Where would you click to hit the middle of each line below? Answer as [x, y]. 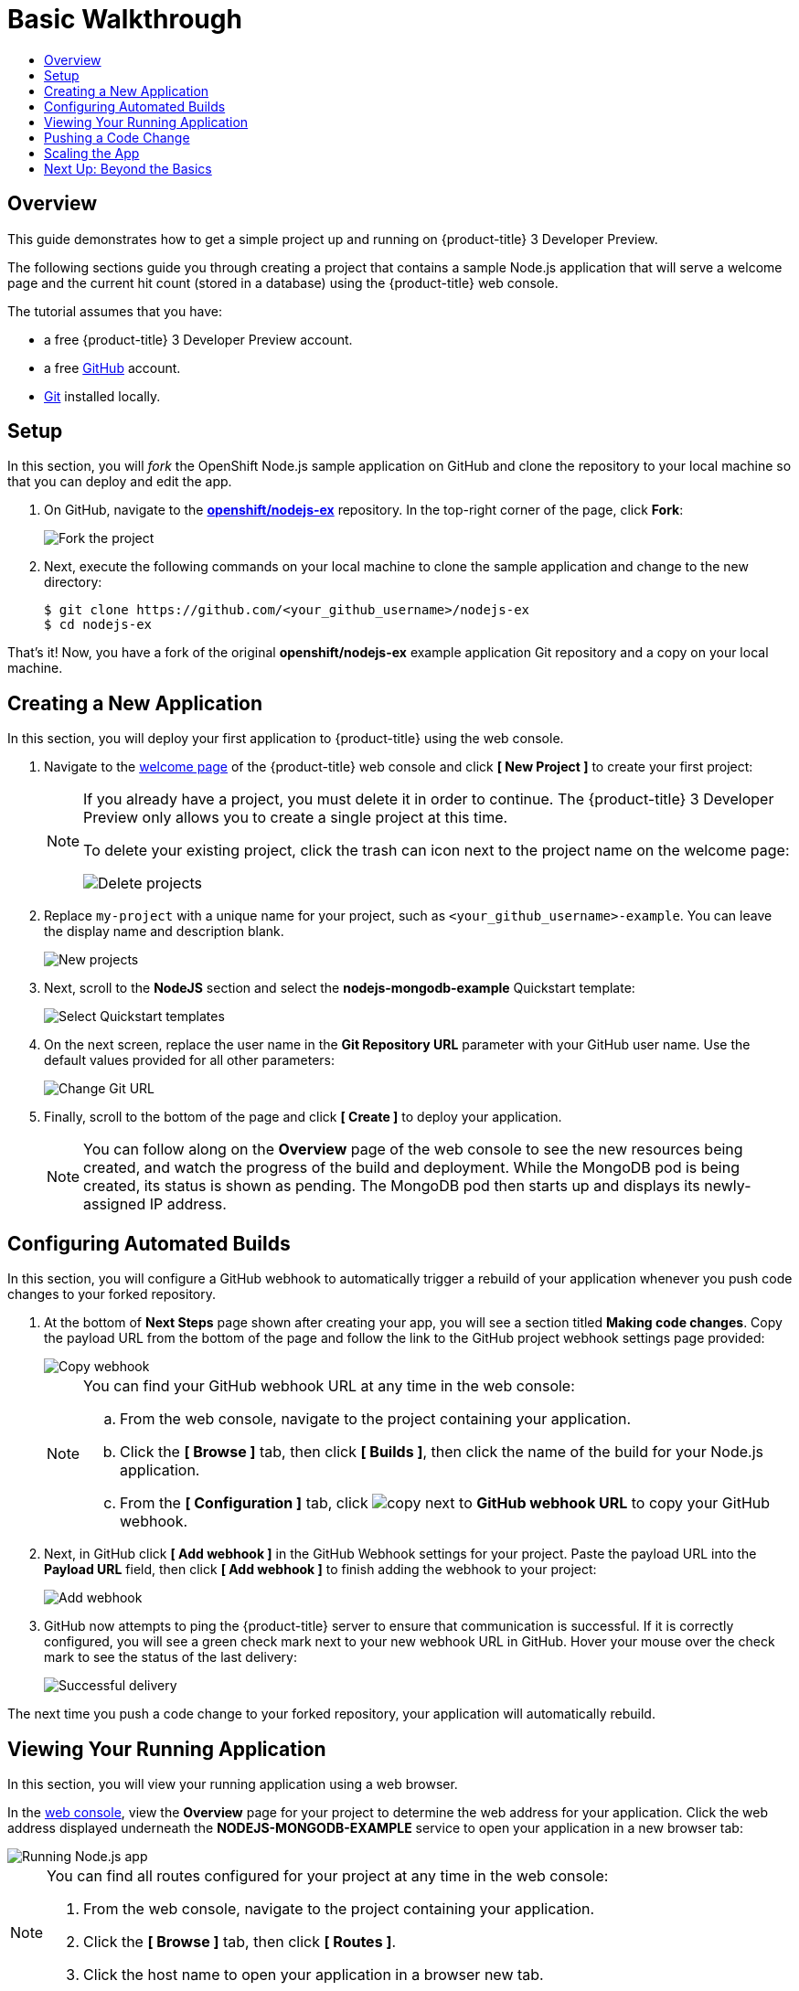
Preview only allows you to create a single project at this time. [296, 818]
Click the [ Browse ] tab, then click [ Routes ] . [240, 1941]
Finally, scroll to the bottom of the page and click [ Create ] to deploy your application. [303, 1117]
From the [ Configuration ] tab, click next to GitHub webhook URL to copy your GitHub [445, 1503]
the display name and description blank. [164, 932]
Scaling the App [92, 153]
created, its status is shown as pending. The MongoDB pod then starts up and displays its [392, 1186]
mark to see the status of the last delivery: [170, 1657]
